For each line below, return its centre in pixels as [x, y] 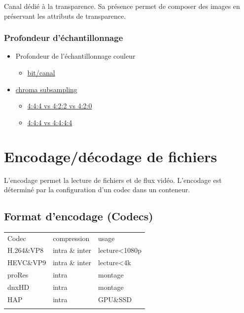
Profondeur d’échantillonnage [64, 38]
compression [71, 238]
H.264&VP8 [26, 250]
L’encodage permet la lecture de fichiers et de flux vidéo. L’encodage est [113, 180]
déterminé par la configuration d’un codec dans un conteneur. [97, 190]
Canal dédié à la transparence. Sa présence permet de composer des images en [122, 6]
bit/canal [41, 72]
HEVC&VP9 [27, 262]
